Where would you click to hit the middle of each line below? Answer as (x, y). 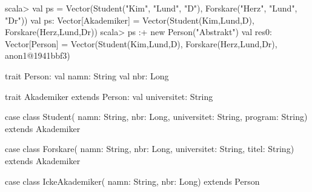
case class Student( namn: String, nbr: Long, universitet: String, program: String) (156, 117)
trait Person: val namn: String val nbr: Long (87, 75)
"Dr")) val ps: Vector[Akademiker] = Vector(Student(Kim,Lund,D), (130, 20)
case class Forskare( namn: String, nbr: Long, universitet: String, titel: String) (150, 149)
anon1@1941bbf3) (38, 55)
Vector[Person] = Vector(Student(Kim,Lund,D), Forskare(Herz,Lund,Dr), (141, 43)
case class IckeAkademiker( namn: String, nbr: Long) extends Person (132, 181)
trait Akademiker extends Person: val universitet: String (109, 96)
